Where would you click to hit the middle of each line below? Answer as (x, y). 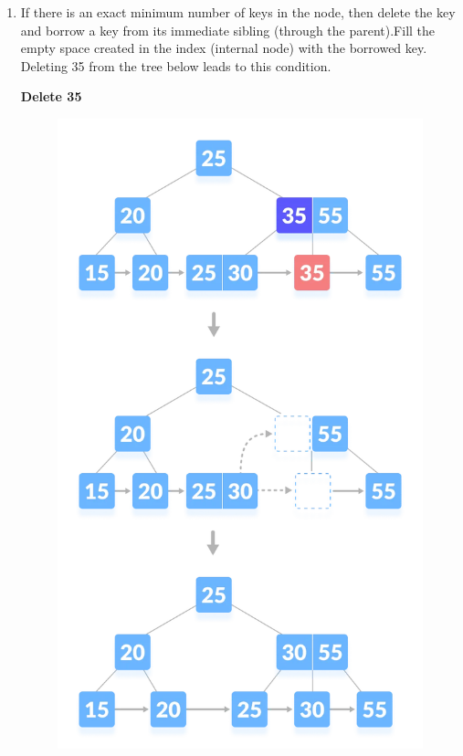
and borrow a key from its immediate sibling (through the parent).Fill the (228, 30)
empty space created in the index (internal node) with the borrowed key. (224, 48)
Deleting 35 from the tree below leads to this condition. (176, 65)
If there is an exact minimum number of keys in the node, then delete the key (238, 12)
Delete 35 (51, 96)
